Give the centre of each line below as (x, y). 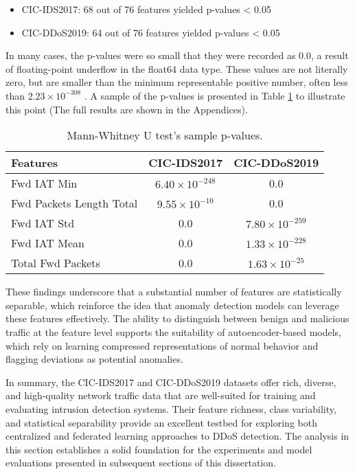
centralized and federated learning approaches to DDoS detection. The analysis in (177, 436)
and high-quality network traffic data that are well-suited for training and (161, 395)
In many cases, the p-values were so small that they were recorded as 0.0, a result (177, 55)
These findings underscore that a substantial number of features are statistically (174, 292)
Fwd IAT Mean (48, 243)
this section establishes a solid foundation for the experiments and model (159, 449)
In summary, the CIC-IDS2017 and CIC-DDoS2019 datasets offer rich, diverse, (171, 382)
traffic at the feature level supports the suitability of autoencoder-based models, (173, 331)
